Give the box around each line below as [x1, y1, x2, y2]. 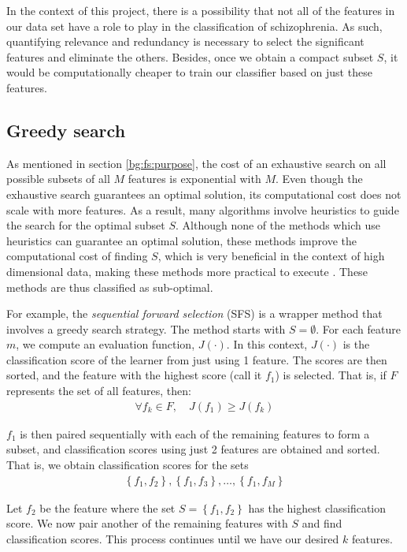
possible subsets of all [6, 170, 110, 187]
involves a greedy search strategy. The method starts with [6, 320, 286, 337]
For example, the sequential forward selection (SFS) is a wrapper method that [6, 305, 383, 322]
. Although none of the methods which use [176, 217, 380, 233]
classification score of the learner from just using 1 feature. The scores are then [6, 351, 387, 367]
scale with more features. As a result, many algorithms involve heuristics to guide [6, 201, 399, 218]
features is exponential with [128, 170, 261, 187]
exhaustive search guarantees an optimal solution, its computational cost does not [6, 185, 401, 202]
